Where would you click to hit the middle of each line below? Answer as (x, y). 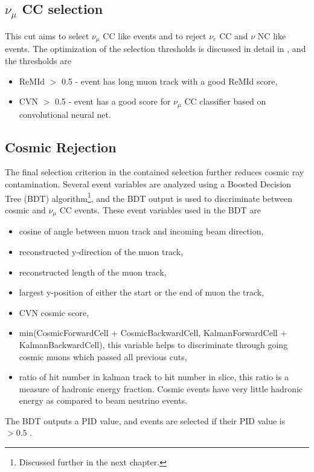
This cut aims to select (47, 35)
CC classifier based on (225, 101)
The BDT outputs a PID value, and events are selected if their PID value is (145, 420)
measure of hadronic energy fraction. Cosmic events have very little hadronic (161, 388)
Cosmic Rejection (61, 147)
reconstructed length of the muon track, (93, 272)
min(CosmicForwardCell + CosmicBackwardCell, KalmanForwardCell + (153, 333)
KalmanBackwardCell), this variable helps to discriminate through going (153, 344)
